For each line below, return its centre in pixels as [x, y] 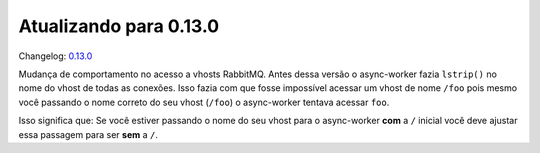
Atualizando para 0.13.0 [119, 26]
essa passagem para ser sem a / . [88, 134]
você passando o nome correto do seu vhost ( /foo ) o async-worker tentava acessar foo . [204, 102]
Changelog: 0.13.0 [55, 56]
